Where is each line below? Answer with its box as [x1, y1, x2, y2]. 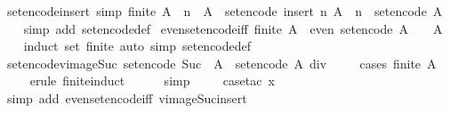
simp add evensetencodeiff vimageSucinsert [6, 88, 247, 107]
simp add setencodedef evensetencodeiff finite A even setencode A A [23, 19, 443, 37]
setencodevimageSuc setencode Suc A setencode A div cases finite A [6, 53, 437, 72]
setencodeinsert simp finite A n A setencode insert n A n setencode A [6, 2, 443, 20]
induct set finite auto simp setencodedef [23, 36, 252, 55]
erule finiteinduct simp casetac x [29, 71, 275, 90]
